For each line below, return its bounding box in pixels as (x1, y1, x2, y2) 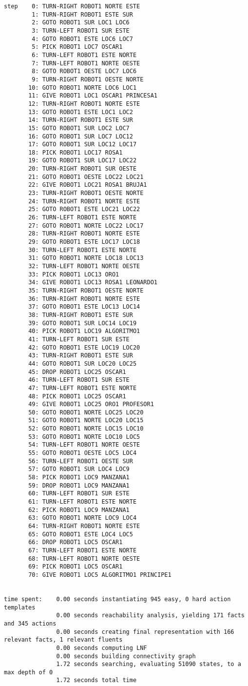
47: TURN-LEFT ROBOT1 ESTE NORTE (28, 384, 137, 392)
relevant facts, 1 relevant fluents (4, 636, 123, 644)
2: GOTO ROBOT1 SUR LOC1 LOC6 (32, 19, 130, 26)
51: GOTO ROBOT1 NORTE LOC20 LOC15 (28, 417, 144, 424)
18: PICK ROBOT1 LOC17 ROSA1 (28, 149, 123, 156)
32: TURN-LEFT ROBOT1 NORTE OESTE (28, 263, 140, 270)
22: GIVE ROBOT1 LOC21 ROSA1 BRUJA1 (28, 181, 147, 189)
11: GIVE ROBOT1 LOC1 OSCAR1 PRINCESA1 (28, 92, 157, 99)
